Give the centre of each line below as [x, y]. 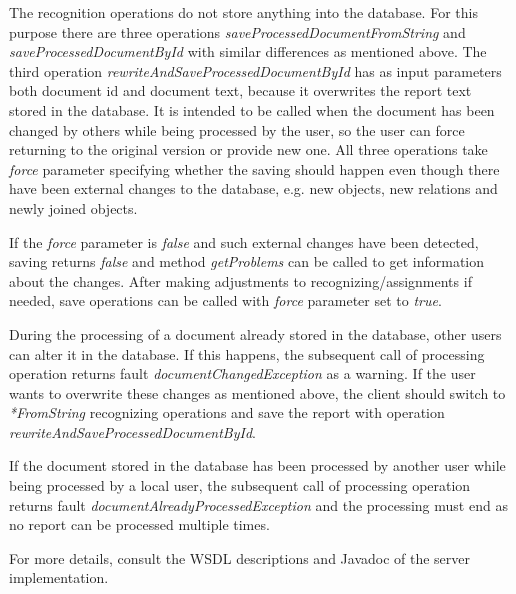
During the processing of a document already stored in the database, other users [255, 333]
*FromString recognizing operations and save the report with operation [227, 412]
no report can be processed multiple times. [139, 524]
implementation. [59, 577]
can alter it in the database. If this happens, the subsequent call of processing [247, 353]
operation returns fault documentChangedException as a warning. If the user [242, 373]
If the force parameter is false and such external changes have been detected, [244, 241]
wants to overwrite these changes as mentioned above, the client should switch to [257, 392]
